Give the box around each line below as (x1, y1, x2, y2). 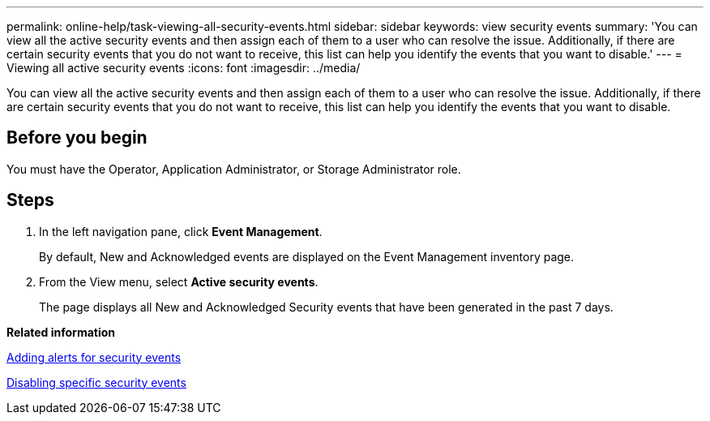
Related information (6, 324, 116, 339)
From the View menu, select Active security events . (39, 274, 319, 289)
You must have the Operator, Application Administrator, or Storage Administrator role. (6, 161, 461, 176)
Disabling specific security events (6, 375, 186, 389)
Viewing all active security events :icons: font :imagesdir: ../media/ (6, 61, 361, 75)
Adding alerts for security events (6, 350, 182, 364)
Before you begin (6, 127, 148, 148)
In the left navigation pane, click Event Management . (39, 224, 323, 238)
